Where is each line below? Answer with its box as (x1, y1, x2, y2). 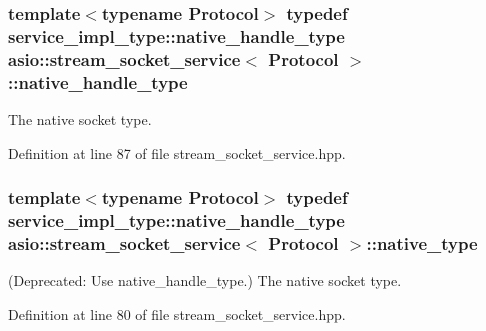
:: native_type (366, 230, 478, 255)
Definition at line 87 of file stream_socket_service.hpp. (8, 142, 346, 163)
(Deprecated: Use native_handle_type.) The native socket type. (8, 270, 402, 291)
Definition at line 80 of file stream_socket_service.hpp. (8, 303, 346, 324)
